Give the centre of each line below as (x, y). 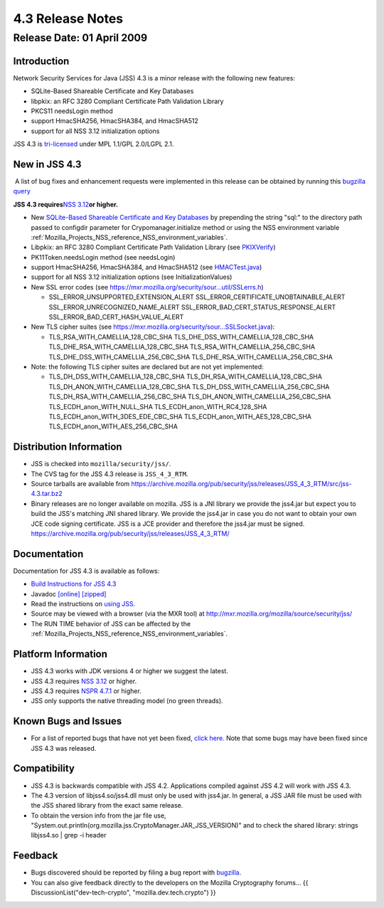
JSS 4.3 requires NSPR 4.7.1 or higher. (86, 691)
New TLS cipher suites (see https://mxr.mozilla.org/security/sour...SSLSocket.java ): (153, 327)
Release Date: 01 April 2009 (80, 38)
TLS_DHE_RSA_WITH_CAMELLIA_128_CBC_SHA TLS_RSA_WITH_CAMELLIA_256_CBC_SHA (182, 347)
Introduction (41, 61)
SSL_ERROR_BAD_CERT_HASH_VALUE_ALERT (116, 317)
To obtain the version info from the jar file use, (98, 815)
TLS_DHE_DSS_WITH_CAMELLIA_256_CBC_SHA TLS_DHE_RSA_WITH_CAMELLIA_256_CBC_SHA (191, 357)
